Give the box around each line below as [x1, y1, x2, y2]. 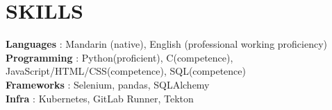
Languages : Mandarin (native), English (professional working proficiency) [6, 37, 328, 51]
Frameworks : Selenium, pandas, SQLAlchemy [6, 77, 210, 91]
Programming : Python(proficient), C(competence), [6, 50, 233, 64]
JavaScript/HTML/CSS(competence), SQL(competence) [6, 64, 246, 78]
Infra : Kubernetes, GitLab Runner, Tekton [6, 91, 194, 105]
